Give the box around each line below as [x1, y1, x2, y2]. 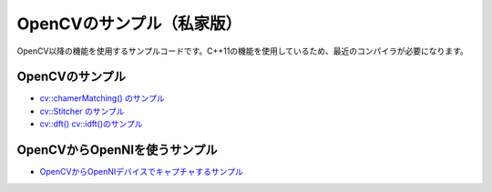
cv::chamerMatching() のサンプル [39, 93, 165, 104]
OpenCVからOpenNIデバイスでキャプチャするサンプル [39, 167, 243, 177]
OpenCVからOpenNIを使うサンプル [16, 142, 218, 158]
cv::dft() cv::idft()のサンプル [39, 118, 143, 129]
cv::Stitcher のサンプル [39, 106, 125, 116]
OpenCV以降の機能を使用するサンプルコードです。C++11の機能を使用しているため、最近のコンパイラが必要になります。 [16, 45, 468, 56]
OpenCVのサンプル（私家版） [16, 14, 242, 34]
